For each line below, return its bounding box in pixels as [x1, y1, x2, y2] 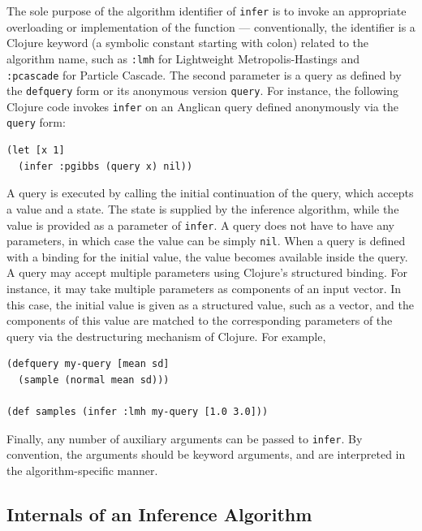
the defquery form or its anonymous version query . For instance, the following [6, 82, 399, 99]
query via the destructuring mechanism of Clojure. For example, [6, 327, 326, 344]
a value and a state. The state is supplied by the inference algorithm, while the [6, 200, 399, 217]
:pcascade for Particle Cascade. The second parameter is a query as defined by [6, 66, 402, 83]
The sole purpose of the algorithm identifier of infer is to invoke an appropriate [6, 2, 407, 19]
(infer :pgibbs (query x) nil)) [18, 160, 193, 172]
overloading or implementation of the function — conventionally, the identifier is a [6, 18, 416, 35]
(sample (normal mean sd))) [18, 373, 170, 386]
